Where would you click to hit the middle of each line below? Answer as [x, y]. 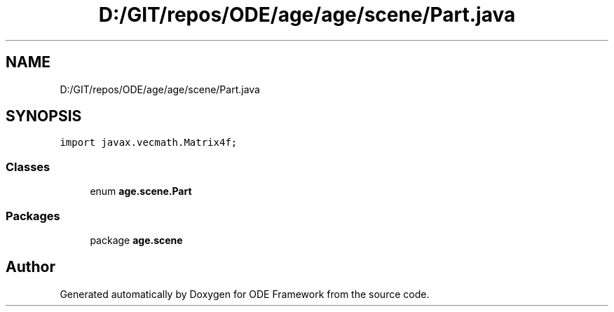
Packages [33, 216]
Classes [28, 167]
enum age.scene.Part [141, 191]
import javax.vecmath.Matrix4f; [149, 143]
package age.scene [136, 240]
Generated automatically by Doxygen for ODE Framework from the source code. [245, 294]
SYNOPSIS [44, 116]
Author [30, 267]
